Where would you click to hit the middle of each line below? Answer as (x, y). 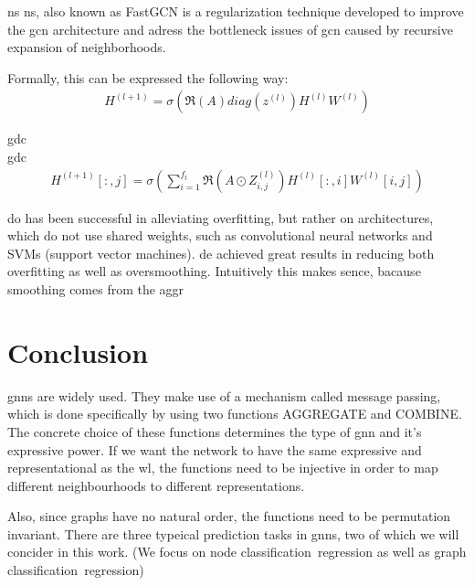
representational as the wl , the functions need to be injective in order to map (223, 468)
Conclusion (78, 352)
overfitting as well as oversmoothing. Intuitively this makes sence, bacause (214, 271)
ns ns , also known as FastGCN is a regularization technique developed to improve (236, 11)
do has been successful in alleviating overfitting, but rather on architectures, (221, 217)
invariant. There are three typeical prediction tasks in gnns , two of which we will (233, 533)
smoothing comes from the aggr (96, 289)
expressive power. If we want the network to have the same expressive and (215, 449)
